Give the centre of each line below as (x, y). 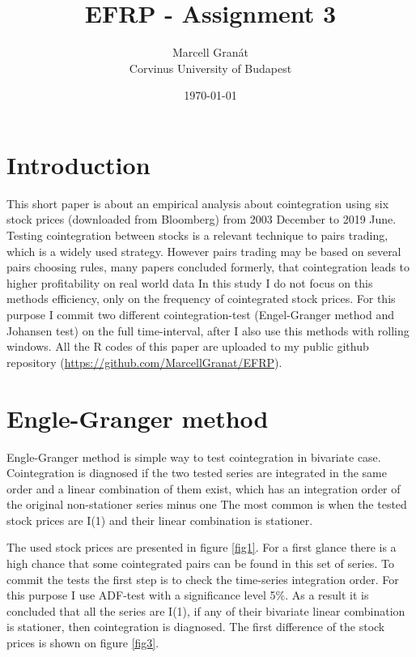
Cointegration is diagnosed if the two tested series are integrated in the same (197, 473)
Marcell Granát (210, 52)
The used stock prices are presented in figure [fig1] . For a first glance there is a (202, 547)
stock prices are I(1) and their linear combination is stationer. (160, 520)
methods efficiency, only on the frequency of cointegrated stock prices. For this (201, 299)
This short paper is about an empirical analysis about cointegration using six (198, 203)
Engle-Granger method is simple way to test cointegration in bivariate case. (194, 456)
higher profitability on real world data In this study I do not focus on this (190, 282)
